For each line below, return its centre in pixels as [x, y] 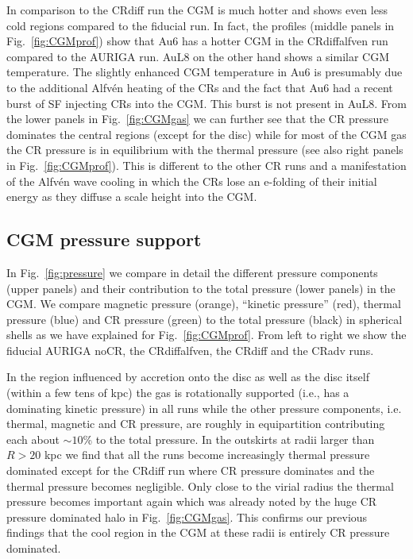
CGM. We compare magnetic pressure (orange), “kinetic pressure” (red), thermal [204, 304]
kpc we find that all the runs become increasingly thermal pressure [207, 455]
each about [33, 439]
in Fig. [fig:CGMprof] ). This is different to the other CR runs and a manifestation [206, 165]
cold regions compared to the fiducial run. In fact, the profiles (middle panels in [201, 25]
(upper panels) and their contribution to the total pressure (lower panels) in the [201, 288]
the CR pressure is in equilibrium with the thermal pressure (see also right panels [205, 150]
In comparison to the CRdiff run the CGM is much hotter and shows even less [197, 10]
